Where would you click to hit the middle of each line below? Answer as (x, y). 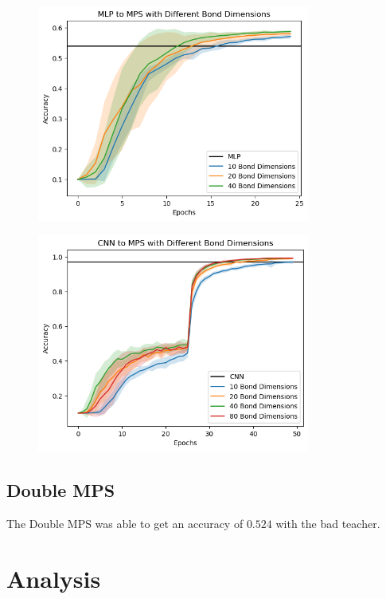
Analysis (54, 578)
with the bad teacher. (328, 523)
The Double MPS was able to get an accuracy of (125, 523)
